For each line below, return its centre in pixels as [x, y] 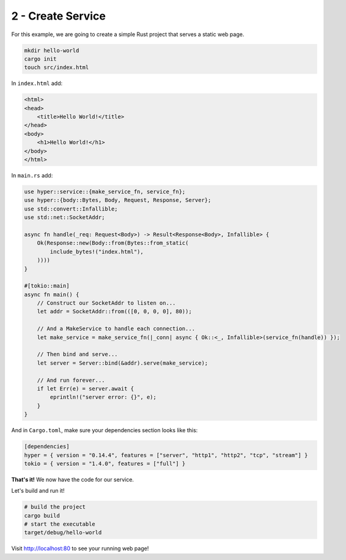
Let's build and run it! [38, 491]
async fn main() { [52, 294]
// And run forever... [71, 380]
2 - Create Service [59, 16]
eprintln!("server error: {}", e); [103, 397]
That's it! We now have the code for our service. [73, 479]
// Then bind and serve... [78, 354]
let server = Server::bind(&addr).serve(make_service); [123, 363]
